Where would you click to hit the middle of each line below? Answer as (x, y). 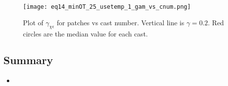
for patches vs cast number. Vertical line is (121, 22)
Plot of (33, 22)
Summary (28, 60)
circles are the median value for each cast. (85, 34)
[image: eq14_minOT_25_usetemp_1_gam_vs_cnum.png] (107, 7)
